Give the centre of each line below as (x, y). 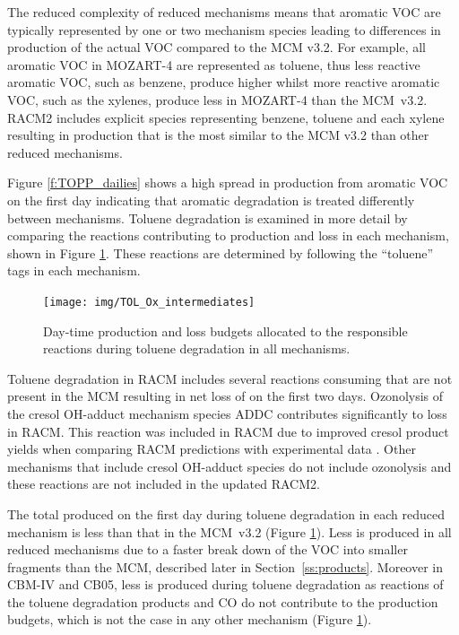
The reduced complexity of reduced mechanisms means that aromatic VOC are (224, 12)
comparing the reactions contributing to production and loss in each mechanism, (228, 235)
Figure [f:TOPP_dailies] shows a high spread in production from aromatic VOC (228, 183)
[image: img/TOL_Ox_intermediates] (149, 302)
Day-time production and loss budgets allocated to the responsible (225, 331)
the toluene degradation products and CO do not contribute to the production (223, 601)
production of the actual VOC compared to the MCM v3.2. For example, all (217, 47)
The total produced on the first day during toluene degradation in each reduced (226, 513)
